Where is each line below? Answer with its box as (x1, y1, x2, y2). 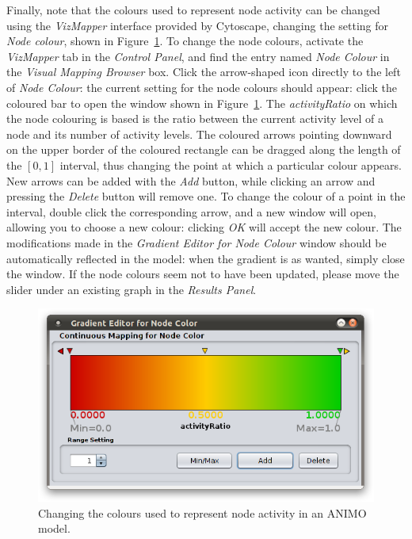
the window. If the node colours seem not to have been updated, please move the (6, 266, 399, 282)
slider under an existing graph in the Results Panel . (6, 281, 257, 297)
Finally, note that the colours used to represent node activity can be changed (6, 2, 380, 17)
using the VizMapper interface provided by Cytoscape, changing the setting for (6, 17, 389, 33)
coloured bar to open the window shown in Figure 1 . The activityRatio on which (6, 94, 398, 111)
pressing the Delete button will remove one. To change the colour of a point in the (6, 188, 406, 205)
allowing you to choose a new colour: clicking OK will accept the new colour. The (6, 219, 402, 235)
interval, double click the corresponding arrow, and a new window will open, (6, 203, 376, 220)
